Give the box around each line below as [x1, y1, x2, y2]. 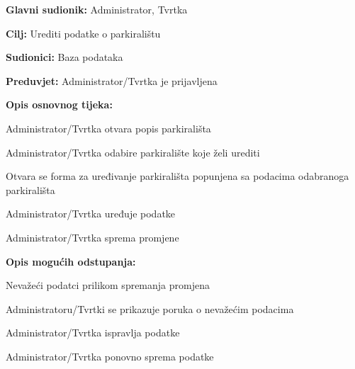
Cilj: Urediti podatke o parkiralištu [6, 25, 161, 40]
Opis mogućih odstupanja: [6, 254, 136, 268]
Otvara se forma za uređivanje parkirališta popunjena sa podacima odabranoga [6, 169, 349, 183]
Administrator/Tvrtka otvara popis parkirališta [6, 120, 211, 135]
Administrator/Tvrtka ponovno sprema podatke [6, 348, 214, 363]
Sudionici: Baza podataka [6, 50, 123, 64]
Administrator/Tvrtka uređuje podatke [6, 206, 176, 221]
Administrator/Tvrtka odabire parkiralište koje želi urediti [6, 144, 260, 159]
